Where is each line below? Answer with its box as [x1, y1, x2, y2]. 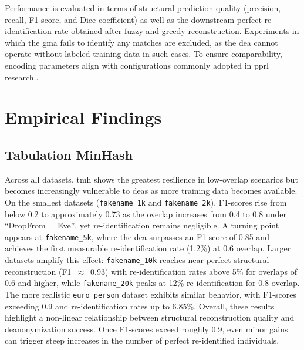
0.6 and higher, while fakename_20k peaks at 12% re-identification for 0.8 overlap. [5, 277, 300, 289]
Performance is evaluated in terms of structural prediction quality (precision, [5, 2, 281, 14]
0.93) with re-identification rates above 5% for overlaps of [90, 265, 297, 277]
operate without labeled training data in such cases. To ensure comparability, [5, 48, 282, 60]
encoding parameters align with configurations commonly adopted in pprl [5, 59, 269, 71]
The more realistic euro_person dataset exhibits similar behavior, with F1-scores [5, 288, 296, 300]
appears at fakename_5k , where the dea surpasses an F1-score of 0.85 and [5, 230, 269, 243]
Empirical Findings [5, 105, 162, 129]
